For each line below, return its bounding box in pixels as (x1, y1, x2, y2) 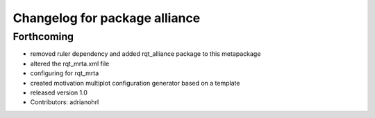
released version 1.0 (30, 88, 88, 97)
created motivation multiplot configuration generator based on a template (30, 79, 240, 87)
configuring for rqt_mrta (30, 69, 99, 77)
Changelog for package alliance (12, 10, 201, 26)
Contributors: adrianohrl (30, 98, 99, 106)
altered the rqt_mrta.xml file (30, 59, 110, 68)
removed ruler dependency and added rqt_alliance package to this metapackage (30, 50, 261, 58)
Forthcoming (12, 30, 74, 43)
